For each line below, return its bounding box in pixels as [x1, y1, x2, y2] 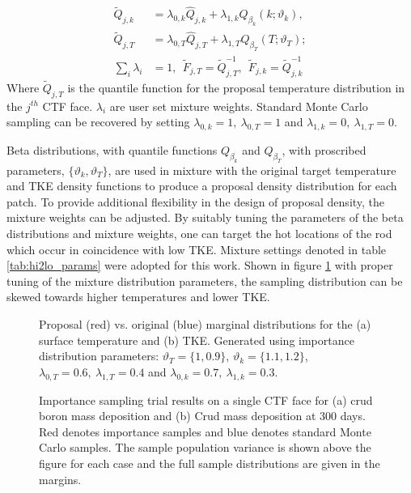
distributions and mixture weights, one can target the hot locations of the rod [6, 225, 392, 242]
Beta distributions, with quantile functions [6, 141, 218, 158]
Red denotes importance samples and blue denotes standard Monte [39, 423, 371, 440]
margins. [39, 470, 82, 487]
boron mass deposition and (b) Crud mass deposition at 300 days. [39, 407, 366, 424]
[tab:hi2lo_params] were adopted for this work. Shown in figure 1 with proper [6, 257, 393, 274]
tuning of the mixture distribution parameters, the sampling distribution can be [6, 272, 403, 289]
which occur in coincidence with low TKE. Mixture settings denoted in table [6, 240, 387, 257]
